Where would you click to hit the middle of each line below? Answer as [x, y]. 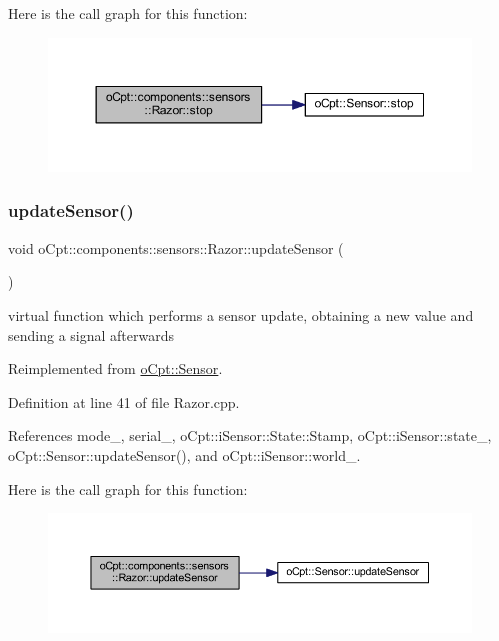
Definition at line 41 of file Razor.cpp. [124, 401]
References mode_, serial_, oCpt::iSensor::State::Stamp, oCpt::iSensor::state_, [250, 435]
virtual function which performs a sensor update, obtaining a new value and [241, 314]
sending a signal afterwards [91, 334]
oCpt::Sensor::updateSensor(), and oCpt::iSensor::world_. [184, 454]
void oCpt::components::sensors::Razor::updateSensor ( [176, 247]
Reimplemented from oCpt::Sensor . [115, 368]
